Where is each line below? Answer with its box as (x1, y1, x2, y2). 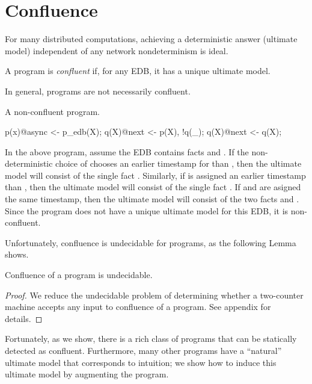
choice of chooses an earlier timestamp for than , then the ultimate (55, 157, 302, 170)
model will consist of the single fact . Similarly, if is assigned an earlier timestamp (5, 169, 306, 181)
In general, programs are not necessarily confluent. (5, 84, 191, 97)
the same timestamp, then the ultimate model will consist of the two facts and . (5, 193, 299, 205)
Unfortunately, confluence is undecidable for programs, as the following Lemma (5, 236, 296, 249)
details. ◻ (5, 312, 43, 324)
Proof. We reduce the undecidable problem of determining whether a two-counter (5, 288, 304, 301)
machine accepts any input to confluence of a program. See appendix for (5, 300, 271, 313)
